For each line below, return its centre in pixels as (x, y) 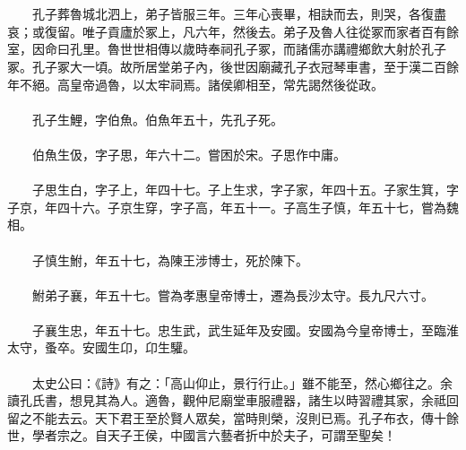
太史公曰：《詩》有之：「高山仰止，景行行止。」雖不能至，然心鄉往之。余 (242, 382)
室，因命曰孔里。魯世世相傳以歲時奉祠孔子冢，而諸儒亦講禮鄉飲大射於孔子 (227, 49)
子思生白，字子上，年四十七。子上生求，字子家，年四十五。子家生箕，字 (245, 190)
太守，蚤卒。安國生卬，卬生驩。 (101, 347)
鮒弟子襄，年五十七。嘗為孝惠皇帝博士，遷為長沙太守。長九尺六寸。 (233, 294)
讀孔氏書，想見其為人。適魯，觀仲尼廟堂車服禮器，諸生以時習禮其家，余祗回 (233, 400)
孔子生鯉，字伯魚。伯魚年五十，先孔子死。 (157, 119)
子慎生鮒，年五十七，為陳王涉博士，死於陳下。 (170, 260)
